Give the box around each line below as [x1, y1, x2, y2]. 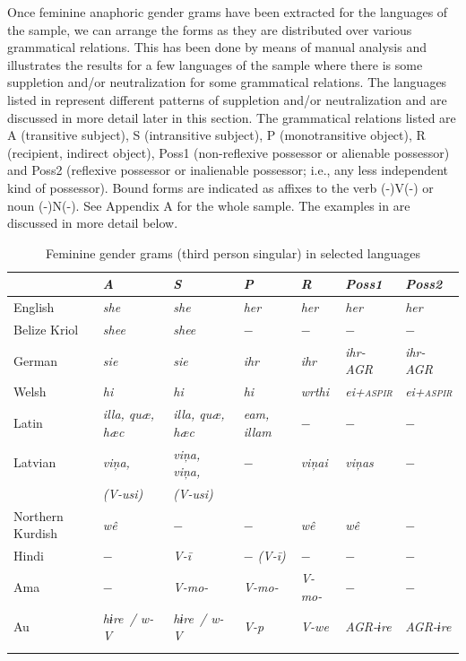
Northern [13, 506, 64, 525]
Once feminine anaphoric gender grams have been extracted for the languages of [7, 3, 448, 21]
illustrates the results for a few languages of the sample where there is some [7, 55, 423, 74]
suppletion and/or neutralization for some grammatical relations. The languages [7, 73, 447, 91]
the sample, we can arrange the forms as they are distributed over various [7, 20, 412, 39]
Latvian [13, 453, 56, 472]
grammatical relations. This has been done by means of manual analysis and [7, 38, 427, 57]
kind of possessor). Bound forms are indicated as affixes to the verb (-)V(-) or [7, 178, 434, 196]
